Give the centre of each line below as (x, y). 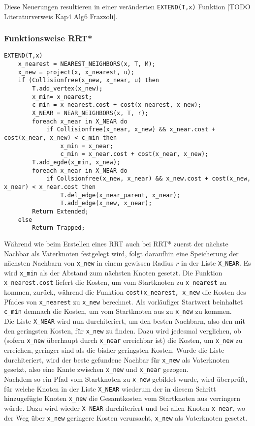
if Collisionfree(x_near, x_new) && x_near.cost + (131, 130)
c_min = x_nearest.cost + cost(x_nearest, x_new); (117, 105)
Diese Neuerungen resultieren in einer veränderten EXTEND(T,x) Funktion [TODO (127, 6)
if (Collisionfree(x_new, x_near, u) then (88, 80)
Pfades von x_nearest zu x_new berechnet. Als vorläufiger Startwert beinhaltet (124, 301)
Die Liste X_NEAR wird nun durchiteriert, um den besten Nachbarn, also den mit (125, 321)
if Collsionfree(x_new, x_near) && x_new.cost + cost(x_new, (148, 179)
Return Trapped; (59, 228)
